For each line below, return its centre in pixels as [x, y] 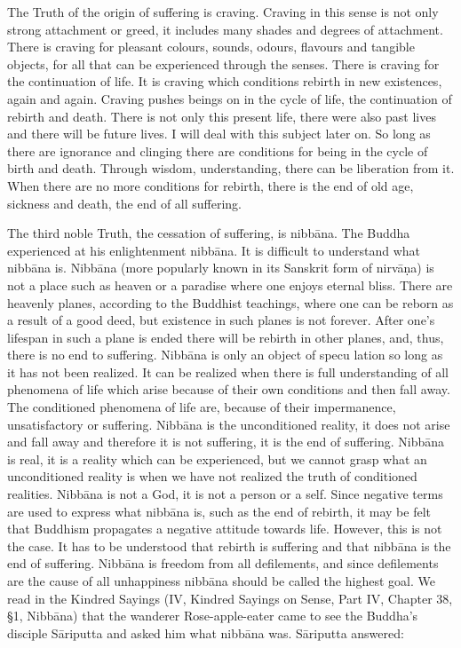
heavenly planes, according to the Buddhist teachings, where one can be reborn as [230, 302]
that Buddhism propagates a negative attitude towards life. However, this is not [225, 529]
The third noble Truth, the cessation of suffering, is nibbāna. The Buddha [209, 233]
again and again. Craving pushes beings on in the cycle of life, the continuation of [230, 98]
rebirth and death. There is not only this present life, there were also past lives [222, 116]
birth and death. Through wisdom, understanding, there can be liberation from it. [231, 168]
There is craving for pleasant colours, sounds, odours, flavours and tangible [211, 47]
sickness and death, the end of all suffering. [125, 203]
